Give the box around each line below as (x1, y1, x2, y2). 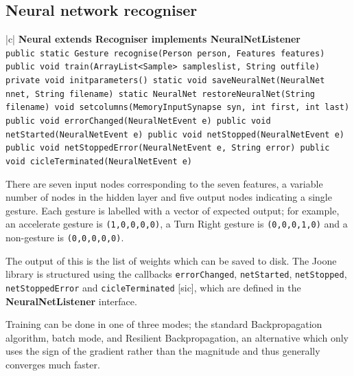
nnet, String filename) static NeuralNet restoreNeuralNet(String (5, 89, 316, 99)
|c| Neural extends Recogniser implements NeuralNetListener (5, 32, 300, 46)
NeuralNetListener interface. (5, 294, 137, 308)
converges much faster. (5, 357, 100, 372)
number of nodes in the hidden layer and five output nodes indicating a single (5, 190, 332, 204)
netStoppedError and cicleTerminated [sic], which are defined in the (5, 280, 301, 295)
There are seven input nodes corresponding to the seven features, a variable (5, 176, 323, 190)
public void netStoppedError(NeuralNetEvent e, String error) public (5, 143, 330, 153)
